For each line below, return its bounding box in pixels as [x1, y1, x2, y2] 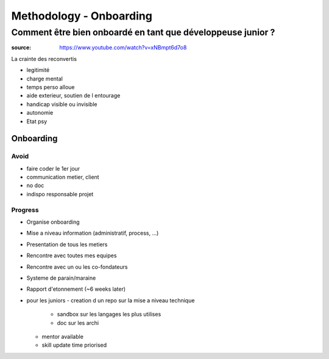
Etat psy [26, 118, 48, 125]
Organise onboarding [26, 218, 80, 226]
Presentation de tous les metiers [26, 241, 108, 248]
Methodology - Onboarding [11, 9, 152, 23]
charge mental [26, 75, 63, 82]
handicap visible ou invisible [26, 101, 97, 108]
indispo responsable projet [26, 190, 94, 197]
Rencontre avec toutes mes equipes [26, 252, 117, 259]
